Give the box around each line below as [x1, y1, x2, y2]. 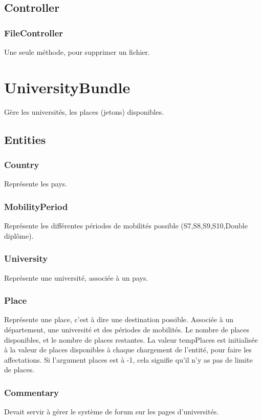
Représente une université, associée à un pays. [4, 272, 148, 283]
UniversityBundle [4, 76, 130, 97]
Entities [4, 131, 46, 147]
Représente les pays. [4, 178, 67, 189]
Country [4, 158, 39, 171]
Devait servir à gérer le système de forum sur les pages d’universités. [4, 406, 219, 417]
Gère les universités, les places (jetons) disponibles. [4, 106, 164, 117]
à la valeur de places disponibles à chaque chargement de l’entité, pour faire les [4, 344, 252, 355]
